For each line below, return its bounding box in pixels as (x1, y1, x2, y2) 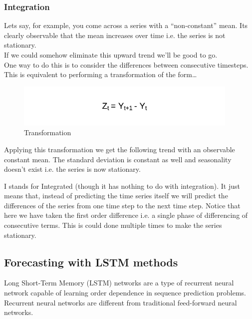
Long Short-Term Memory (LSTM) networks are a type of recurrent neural (4, 277, 234, 288)
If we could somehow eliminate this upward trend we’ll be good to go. (4, 50, 218, 60)
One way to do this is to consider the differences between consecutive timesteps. (4, 59, 249, 70)
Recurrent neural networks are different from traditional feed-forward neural (4, 297, 237, 307)
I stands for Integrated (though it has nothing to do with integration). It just (4, 180, 240, 191)
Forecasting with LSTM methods (4, 254, 178, 269)
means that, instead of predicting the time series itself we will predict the (4, 190, 228, 201)
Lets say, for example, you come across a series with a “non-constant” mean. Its (4, 20, 248, 31)
